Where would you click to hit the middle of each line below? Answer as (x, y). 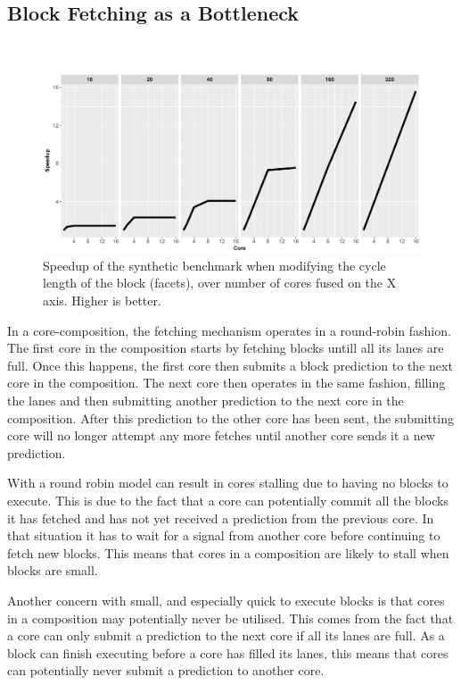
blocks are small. (53, 570)
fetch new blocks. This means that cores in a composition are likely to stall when (228, 552)
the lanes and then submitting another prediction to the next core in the (206, 401)
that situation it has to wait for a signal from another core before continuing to (224, 535)
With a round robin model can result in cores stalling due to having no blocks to (228, 483)
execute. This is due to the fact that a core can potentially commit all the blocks (228, 500)
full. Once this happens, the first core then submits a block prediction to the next (230, 365)
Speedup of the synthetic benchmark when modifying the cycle (214, 265)
